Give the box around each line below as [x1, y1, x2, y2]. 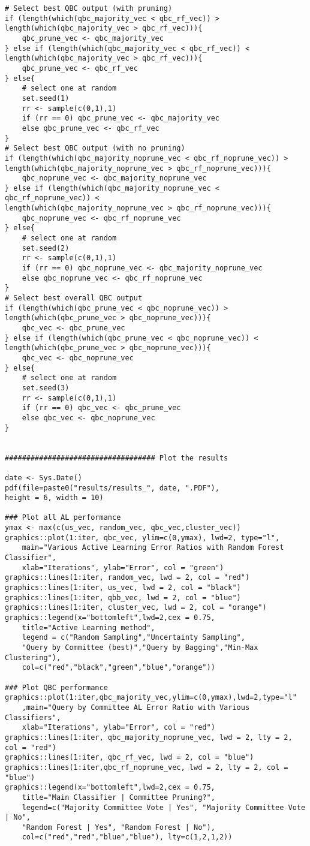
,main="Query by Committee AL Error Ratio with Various [22, 703, 250, 712]
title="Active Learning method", [22, 623, 155, 632]
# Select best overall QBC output [5, 294, 143, 303]
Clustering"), [5, 653, 61, 662]
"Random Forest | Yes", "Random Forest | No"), [22, 823, 215, 832]
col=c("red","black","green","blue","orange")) [22, 663, 215, 672]
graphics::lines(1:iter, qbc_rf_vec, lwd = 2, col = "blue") [5, 753, 254, 762]
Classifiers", [5, 713, 61, 722]
